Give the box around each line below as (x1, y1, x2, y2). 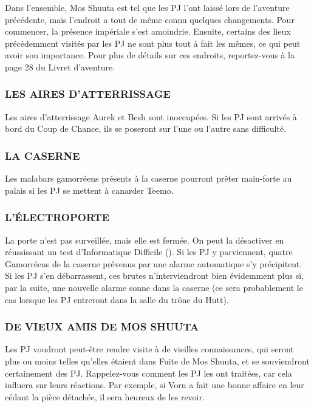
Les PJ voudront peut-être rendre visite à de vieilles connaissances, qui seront (5, 343, 294, 355)
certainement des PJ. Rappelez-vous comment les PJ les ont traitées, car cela (5, 366, 292, 379)
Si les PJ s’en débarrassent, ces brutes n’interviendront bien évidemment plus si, (5, 269, 304, 282)
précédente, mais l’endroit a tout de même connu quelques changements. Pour (5, 13, 295, 26)
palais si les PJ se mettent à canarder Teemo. (5, 183, 174, 196)
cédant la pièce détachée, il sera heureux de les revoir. (5, 390, 205, 403)
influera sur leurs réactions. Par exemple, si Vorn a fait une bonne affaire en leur (5, 378, 304, 391)
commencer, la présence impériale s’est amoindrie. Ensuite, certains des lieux (5, 25, 291, 38)
